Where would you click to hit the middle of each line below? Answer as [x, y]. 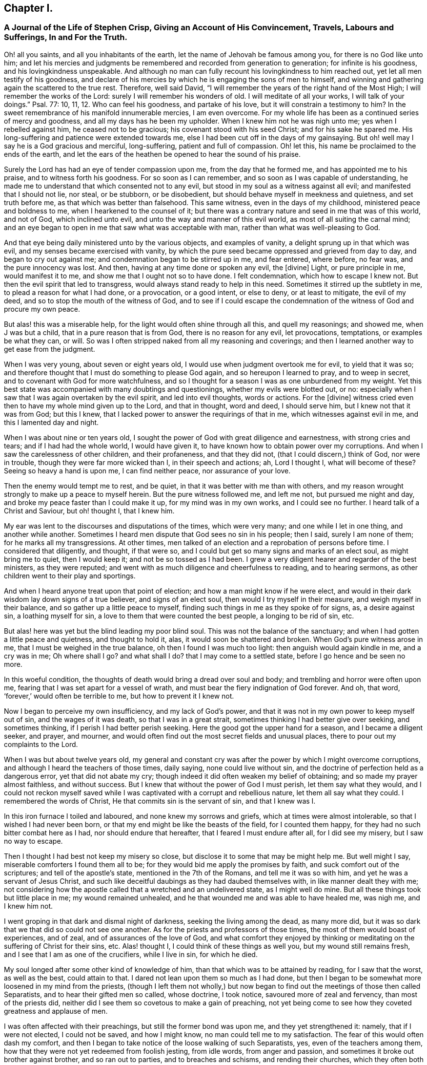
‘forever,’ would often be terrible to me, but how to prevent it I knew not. [119, 696]
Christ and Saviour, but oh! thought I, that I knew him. [89, 511]
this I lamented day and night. [51, 422]
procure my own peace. [42, 309]
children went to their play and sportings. [70, 575]
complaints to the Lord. [41, 744]
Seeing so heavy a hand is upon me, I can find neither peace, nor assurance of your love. [147, 470]
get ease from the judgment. [50, 349]
